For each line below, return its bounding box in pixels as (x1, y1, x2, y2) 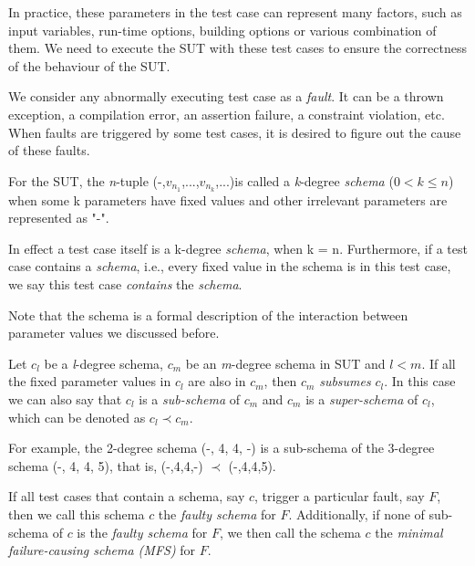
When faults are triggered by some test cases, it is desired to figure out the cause (8, 122, 461, 141)
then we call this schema (8, 504, 145, 523)
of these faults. (8, 141, 90, 160)
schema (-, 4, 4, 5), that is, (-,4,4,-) (8, 456, 203, 475)
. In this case (384, 372, 456, 391)
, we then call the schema (220, 522, 361, 541)
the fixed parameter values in (8, 372, 171, 391)
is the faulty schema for (77, 522, 208, 541)
